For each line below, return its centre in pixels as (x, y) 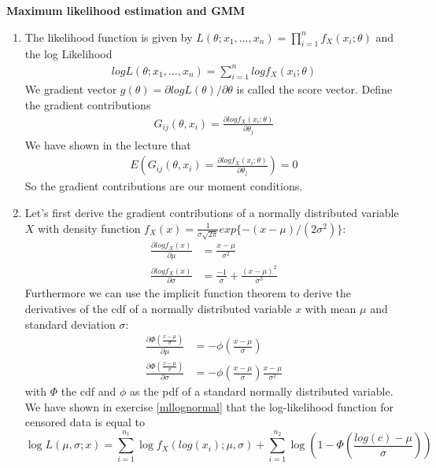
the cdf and (89, 391)
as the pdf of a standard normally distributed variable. (262, 391)
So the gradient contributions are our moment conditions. (164, 186)
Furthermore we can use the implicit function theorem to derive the (188, 293)
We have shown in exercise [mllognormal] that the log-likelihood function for (209, 406)
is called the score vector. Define (314, 89)
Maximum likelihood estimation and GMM (126, 10)
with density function (89, 228)
